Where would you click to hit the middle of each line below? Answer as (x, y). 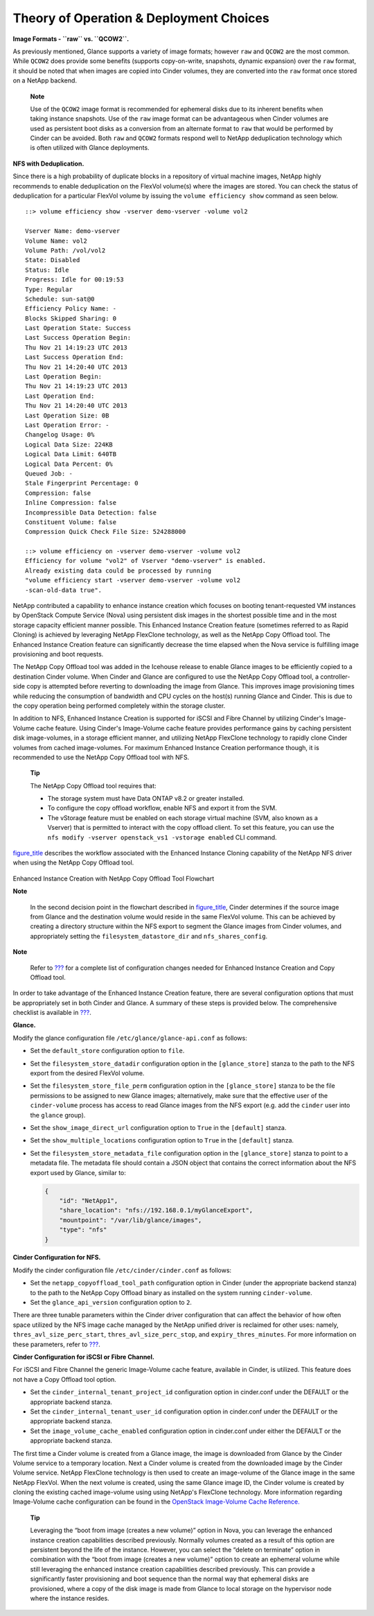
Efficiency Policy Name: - (71, 309)
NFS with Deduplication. (48, 164)
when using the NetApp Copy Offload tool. (73, 862)
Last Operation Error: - (67, 425)
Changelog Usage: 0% (60, 435)
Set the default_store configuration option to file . (107, 1051)
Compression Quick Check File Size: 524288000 (106, 532)
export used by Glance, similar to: (78, 1172)
